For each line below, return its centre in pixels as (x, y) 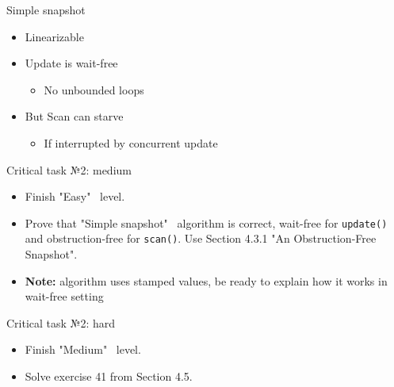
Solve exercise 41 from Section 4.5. (109, 376)
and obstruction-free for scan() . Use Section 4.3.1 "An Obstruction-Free (201, 238)
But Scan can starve (74, 116)
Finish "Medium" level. (83, 349)
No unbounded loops (94, 89)
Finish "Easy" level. (75, 196)
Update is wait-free (71, 63)
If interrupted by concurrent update (131, 142)
